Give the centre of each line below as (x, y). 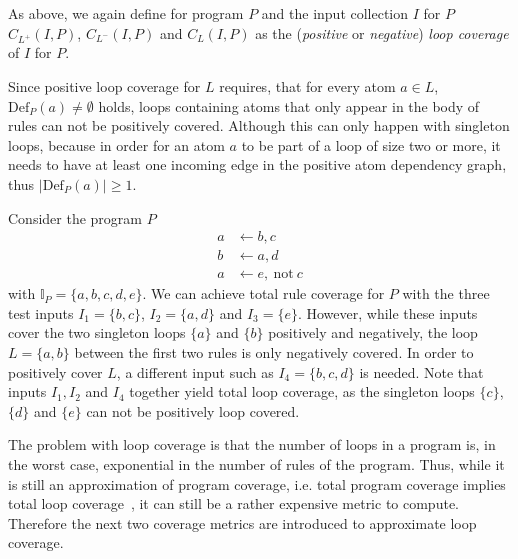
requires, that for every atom (307, 85)
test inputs (41, 312)
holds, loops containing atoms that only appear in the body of (289, 105)
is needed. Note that (421, 371)
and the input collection (335, 13)
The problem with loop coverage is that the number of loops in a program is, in (252, 444)
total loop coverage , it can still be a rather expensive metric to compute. (233, 503)
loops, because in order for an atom (116, 144)
